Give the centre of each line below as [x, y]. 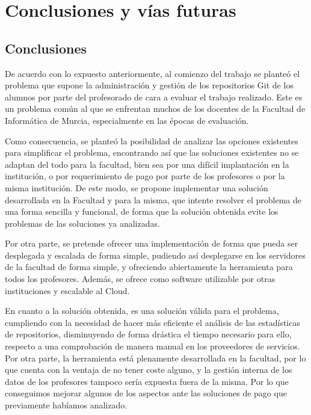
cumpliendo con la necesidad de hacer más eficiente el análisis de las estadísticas [152, 322]
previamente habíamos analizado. [66, 405]
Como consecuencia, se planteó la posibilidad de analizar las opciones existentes [152, 140]
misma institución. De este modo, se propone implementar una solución [137, 187]
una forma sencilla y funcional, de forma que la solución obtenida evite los [142, 211]
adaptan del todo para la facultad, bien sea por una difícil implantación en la [147, 164]
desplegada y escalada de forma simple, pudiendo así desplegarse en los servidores [155, 255]
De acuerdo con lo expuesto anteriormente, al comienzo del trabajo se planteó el [152, 73]
